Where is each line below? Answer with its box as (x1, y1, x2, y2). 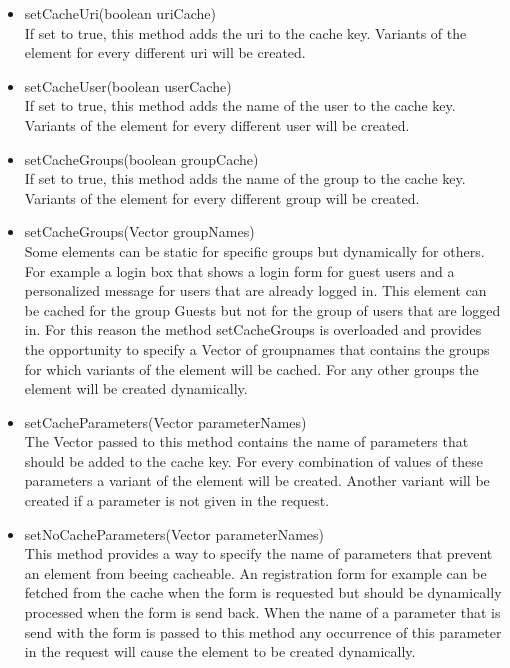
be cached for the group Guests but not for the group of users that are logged (24, 299, 501, 320)
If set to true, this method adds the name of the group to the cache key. (24, 168, 466, 189)
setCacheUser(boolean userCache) (24, 75, 232, 96)
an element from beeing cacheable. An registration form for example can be (24, 562, 487, 583)
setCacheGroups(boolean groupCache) (24, 148, 259, 169)
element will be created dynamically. (24, 378, 248, 399)
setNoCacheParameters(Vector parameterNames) (24, 523, 325, 544)
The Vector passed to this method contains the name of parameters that (24, 431, 469, 452)
